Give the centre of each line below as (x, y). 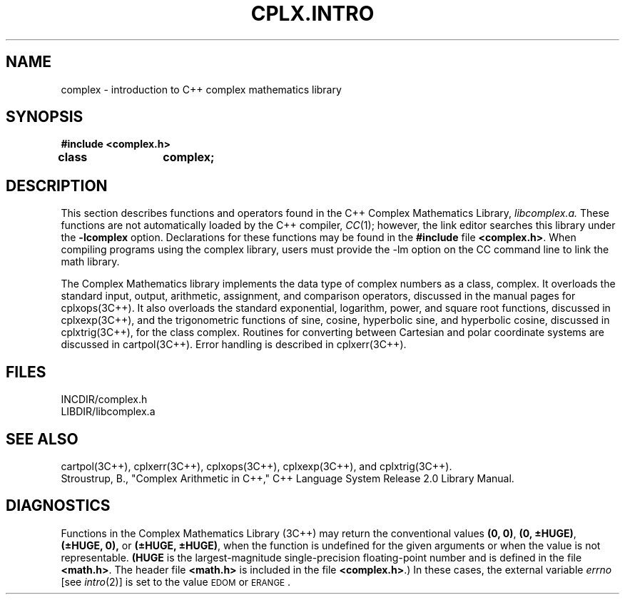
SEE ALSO (42, 439)
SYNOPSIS (45, 117)
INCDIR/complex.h (104, 400)
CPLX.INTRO (312, 14)
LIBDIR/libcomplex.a (108, 412)
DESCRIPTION (57, 185)
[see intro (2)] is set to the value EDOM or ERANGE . (176, 581)
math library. (90, 262)
